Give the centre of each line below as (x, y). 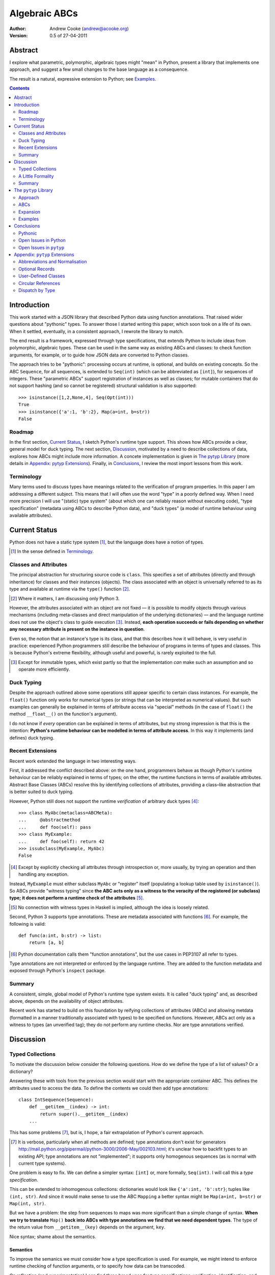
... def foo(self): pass (55, 827)
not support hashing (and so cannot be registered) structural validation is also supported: (103, 386)
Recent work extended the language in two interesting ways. (73, 761)
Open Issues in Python (42, 240)
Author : (18, 29)
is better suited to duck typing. (42, 792)
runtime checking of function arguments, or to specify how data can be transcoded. (98, 1266)
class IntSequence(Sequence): (56, 1100)
